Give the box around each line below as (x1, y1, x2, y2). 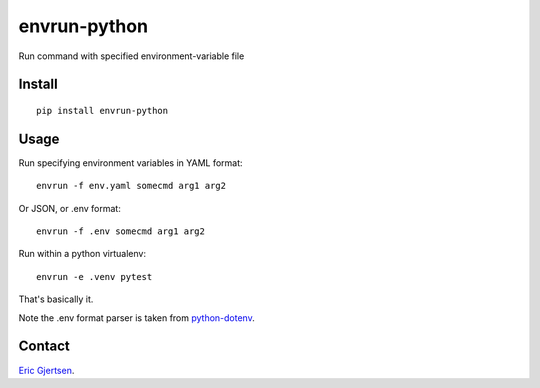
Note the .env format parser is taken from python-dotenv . (18, 311, 255, 324)
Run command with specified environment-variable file (18, 50, 245, 62)
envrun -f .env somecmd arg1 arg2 (36, 226, 205, 237)
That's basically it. (18, 293, 94, 305)
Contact (18, 338, 70, 355)
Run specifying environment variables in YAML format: (18, 156, 244, 169)
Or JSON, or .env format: (18, 202, 122, 214)
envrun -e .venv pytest (36, 271, 153, 282)
